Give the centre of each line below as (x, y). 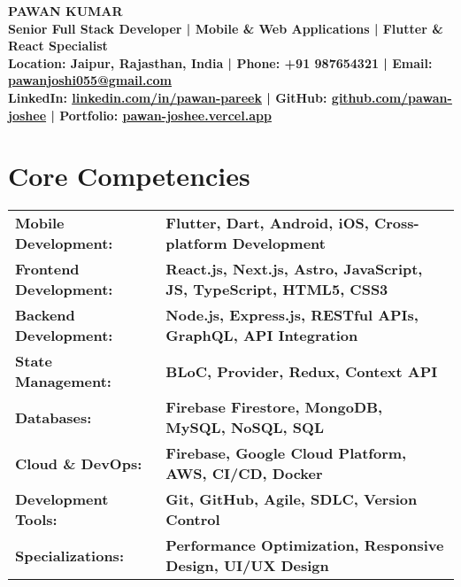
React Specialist (58, 46)
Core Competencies (129, 176)
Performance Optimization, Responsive (305, 545)
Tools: (36, 520)
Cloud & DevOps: (79, 463)
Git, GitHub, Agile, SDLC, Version (292, 499)
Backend (45, 315)
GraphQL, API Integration (262, 336)
